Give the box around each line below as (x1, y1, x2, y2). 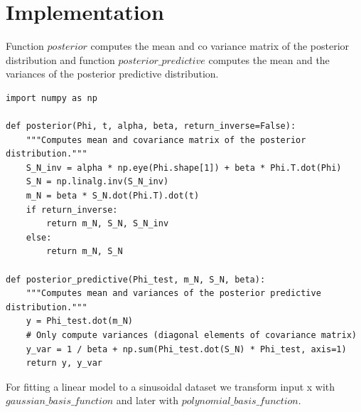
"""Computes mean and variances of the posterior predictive (26, 288, 321, 299)
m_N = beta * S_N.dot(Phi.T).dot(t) (26, 191, 200, 201)
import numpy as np (6, 93, 97, 103)
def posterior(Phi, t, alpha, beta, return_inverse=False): (6, 121, 296, 132)
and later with (116, 393, 178, 408)
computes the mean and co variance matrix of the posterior (90, 38, 350, 53)
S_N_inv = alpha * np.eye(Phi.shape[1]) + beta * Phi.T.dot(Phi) (26, 162, 342, 173)
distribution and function (6, 52, 115, 67)
